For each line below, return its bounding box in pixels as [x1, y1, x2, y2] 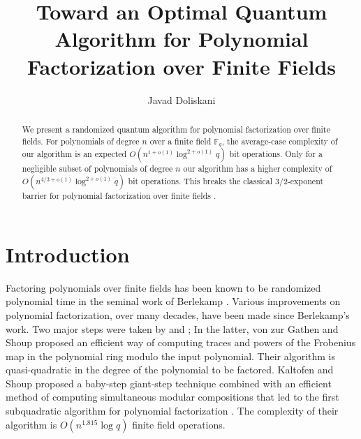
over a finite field [149, 135, 212, 147]
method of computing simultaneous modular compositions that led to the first [6, 389, 339, 404]
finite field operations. [132, 417, 226, 431]
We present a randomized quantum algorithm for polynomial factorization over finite [22, 123, 330, 135]
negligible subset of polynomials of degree [22, 163, 173, 174]
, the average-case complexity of [221, 135, 338, 147]
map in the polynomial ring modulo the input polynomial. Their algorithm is [6, 348, 335, 363]
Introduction [6, 239, 130, 268]
